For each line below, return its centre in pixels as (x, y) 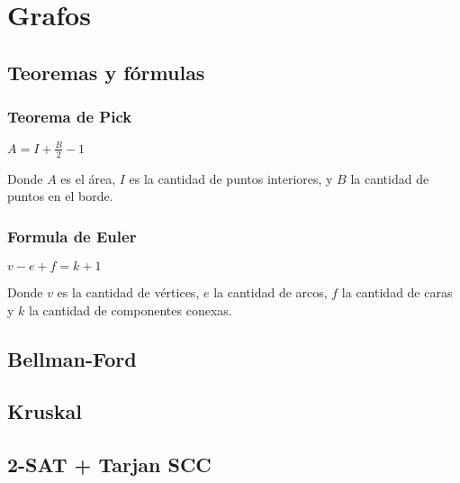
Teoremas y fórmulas (106, 72)
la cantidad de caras (397, 292)
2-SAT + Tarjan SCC (109, 465)
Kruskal (45, 411)
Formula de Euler (72, 236)
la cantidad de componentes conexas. (131, 310)
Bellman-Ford (72, 358)
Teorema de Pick (70, 117)
